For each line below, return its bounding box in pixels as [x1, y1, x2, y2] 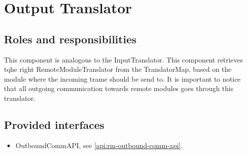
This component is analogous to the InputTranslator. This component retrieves [4, 54, 243, 64]
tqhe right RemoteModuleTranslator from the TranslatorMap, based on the [4, 64, 232, 74]
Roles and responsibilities [4, 31, 137, 46]
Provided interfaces [4, 117, 105, 132]
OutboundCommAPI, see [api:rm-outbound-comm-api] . [15, 140, 183, 150]
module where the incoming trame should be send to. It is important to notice [4, 73, 241, 84]
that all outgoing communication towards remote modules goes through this [4, 83, 234, 93]
